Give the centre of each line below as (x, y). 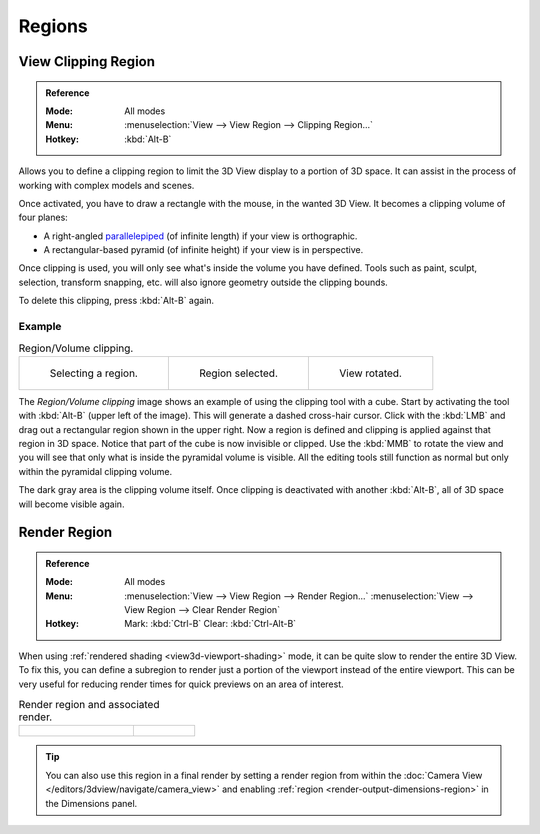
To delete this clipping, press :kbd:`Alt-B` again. (116, 301)
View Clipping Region (86, 61)
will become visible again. (71, 504)
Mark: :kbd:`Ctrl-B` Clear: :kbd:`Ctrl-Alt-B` (210, 624)
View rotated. (370, 373)
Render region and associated (89, 705)
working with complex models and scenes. (106, 185)
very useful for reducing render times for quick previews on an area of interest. (181, 684)
